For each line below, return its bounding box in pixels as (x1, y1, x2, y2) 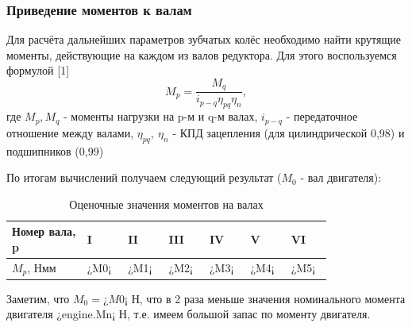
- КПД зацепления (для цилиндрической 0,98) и (172, 124, 405, 140)
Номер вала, (12, 223, 76, 240)
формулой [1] (6, 62, 70, 79)
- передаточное (286, 108, 358, 125)
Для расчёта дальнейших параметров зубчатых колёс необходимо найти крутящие (6, 31, 401, 48)
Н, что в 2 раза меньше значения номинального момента (131, 290, 406, 306)
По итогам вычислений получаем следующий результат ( (6, 169, 282, 186)
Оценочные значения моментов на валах (69, 195, 264, 212)
